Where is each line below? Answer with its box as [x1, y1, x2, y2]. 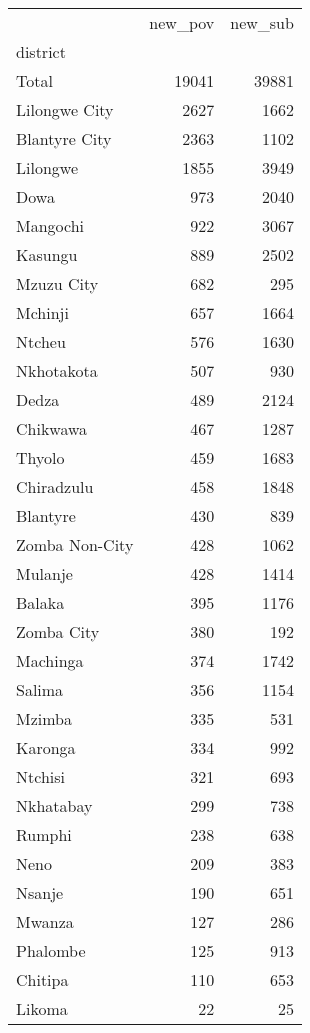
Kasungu [16, 243, 78, 266]
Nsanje [16, 881, 64, 904]
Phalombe [16, 939, 86, 962]
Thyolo [16, 446, 65, 469]
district [16, 40, 66, 63]
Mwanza [16, 910, 74, 933]
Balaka [16, 591, 65, 614]
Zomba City [16, 620, 100, 643]
